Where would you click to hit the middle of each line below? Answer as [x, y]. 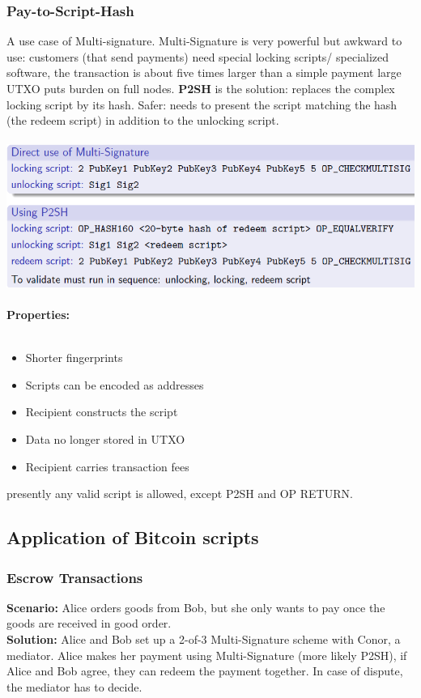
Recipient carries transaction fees [107, 466]
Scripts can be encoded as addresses [115, 384]
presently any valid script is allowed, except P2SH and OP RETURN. [180, 494]
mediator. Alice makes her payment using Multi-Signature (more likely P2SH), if [207, 655]
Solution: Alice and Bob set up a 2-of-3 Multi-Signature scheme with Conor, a [204, 638]
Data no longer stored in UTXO [105, 439]
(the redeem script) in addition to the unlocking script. [143, 120]
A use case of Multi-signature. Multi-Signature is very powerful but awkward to [204, 41]
